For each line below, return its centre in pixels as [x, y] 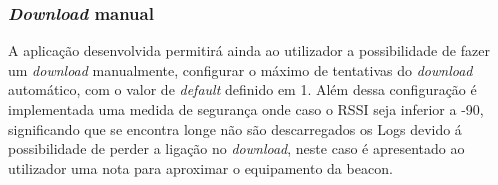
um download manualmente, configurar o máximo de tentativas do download [240, 69]
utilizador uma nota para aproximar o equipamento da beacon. [200, 167]
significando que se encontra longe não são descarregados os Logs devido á [235, 128]
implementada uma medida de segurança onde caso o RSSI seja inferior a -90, [246, 109]
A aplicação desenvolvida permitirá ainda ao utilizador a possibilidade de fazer [249, 50]
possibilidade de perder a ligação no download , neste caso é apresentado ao [236, 148]
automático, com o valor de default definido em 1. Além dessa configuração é [242, 89]
